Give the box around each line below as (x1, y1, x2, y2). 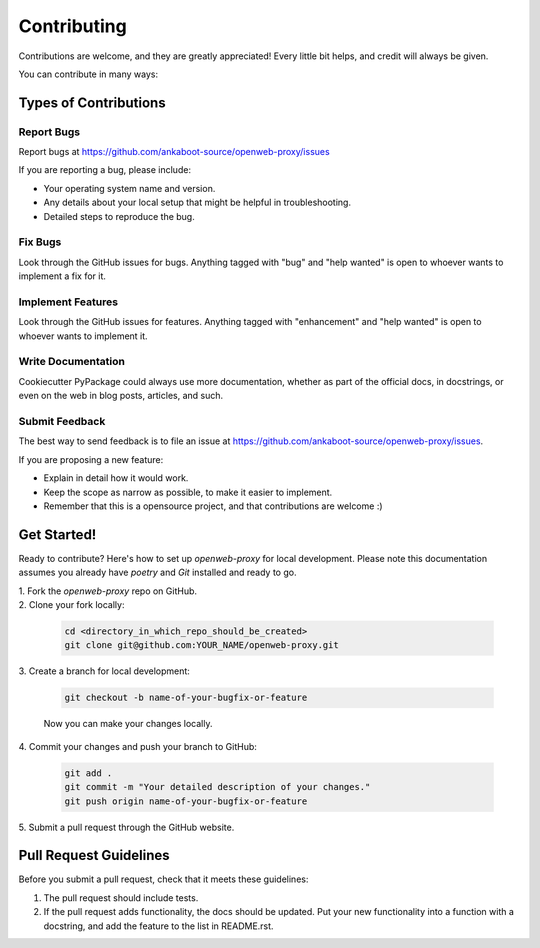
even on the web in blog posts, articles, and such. (18, 390, 224, 402)
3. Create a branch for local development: (18, 665, 190, 677)
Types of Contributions (18, 94, 166, 111)
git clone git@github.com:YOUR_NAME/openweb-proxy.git (64, 640, 339, 651)
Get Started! (18, 526, 97, 543)
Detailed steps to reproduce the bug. (43, 210, 195, 222)
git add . (64, 767, 113, 779)
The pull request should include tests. (43, 891, 199, 904)
